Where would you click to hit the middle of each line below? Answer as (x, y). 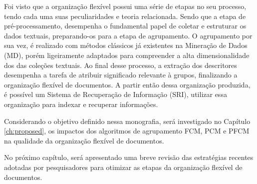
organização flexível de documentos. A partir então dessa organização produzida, (127, 84)
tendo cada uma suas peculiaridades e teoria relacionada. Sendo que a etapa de (125, 16)
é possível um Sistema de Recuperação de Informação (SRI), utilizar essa (116, 94)
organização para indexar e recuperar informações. (81, 104)
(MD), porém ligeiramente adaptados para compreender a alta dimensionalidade (127, 55)
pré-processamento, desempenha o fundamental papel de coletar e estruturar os (125, 26)
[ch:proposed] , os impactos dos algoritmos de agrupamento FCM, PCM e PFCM (127, 131)
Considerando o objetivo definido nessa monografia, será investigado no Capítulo (127, 121)
